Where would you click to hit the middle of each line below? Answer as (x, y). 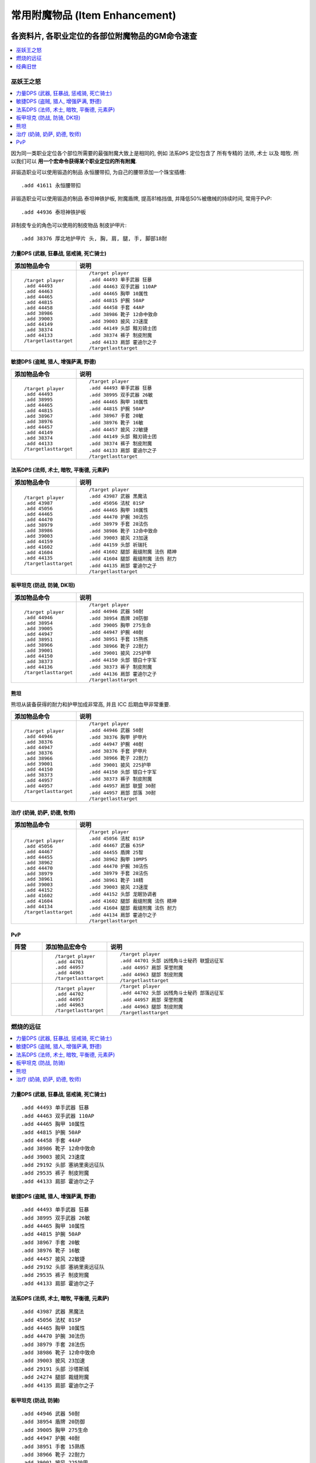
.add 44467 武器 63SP (116, 846)
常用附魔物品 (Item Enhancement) (94, 15)
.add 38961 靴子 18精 (116, 880)
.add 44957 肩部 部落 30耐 (122, 793)
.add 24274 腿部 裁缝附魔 (55, 1377)
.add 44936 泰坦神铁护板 (54, 212)
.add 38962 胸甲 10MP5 (118, 859)
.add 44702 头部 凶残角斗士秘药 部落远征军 (172, 993)
